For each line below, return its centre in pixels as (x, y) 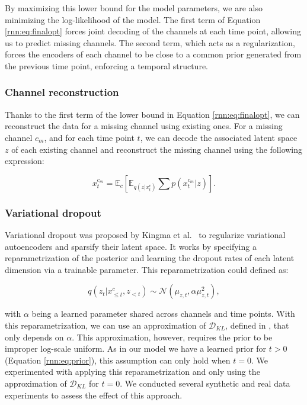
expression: (25, 161)
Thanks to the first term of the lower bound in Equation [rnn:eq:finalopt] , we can (152, 114)
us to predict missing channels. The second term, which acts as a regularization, (150, 42)
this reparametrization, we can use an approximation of (105, 325)
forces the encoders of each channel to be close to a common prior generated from (153, 54)
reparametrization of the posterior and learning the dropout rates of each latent (150, 258)
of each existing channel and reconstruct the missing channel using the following (157, 149)
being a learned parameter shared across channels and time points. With (163, 314)
